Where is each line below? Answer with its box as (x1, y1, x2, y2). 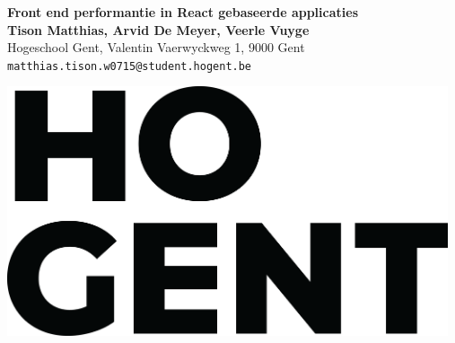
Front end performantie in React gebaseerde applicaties (7, 3, 358, 21)
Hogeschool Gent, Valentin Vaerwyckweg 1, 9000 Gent (7, 38, 305, 57)
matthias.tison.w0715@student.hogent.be (7, 59, 252, 73)
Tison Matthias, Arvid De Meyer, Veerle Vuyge (7, 20, 310, 39)
